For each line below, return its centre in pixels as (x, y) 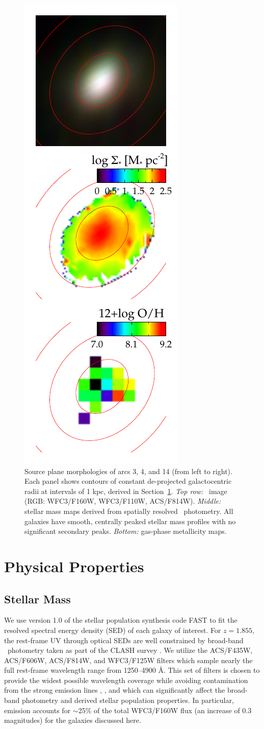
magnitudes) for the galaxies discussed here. (73, 720)
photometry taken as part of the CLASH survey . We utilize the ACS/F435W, (130, 650)
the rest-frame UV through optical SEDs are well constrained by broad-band (124, 640)
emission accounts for (37, 710)
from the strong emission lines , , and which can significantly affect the (115, 690)
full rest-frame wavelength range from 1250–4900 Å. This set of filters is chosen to (132, 670)
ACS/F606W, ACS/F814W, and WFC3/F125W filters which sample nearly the (128, 660)
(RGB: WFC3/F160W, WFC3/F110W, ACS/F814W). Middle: (123, 501)
